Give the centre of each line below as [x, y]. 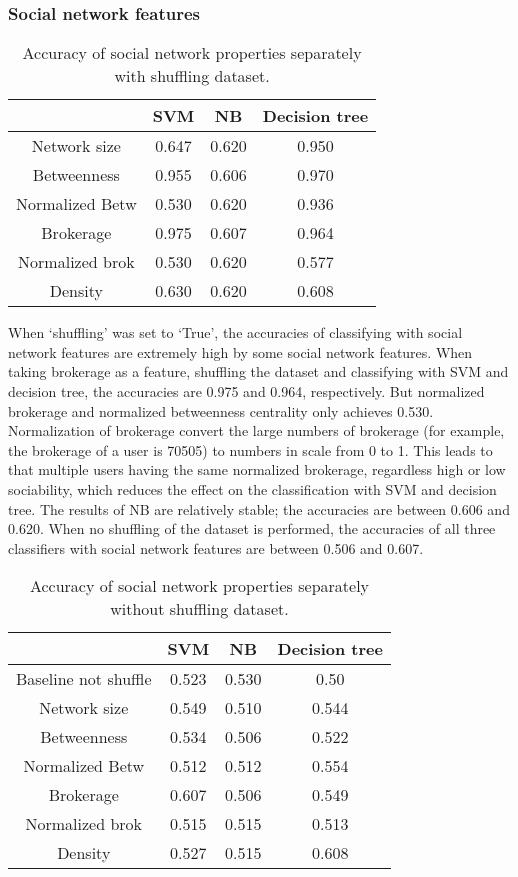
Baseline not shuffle [84, 679]
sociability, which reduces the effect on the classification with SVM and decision [252, 488]
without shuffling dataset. [199, 609]
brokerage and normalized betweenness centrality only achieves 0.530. [221, 410]
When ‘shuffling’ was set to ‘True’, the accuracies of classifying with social [235, 332]
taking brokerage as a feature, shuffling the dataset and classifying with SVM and [258, 371]
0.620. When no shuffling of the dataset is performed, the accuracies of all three [252, 528]
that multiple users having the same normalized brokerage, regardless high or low [257, 469]
